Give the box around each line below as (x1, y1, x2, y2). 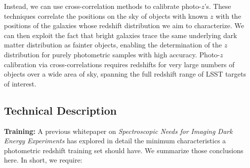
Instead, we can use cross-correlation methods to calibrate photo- (4, 1, 202, 11)
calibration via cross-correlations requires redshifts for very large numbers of (4, 59, 235, 69)
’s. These (204, 1, 231, 11)
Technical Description (4, 102, 117, 118)
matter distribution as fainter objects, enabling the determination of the (4, 40, 222, 50)
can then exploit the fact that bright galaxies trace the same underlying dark (4, 30, 237, 40)
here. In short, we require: (4, 155, 83, 165)
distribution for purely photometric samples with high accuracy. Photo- (4, 49, 220, 59)
